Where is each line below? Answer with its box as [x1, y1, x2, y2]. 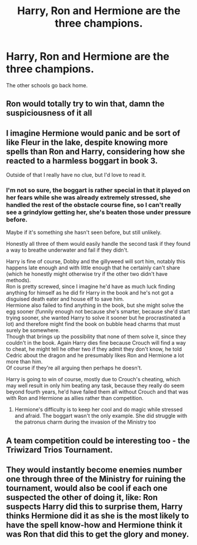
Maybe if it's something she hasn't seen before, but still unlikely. [6, 229, 162, 236]
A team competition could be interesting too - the [6, 435, 191, 445]
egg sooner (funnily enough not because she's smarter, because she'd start [6, 308, 191, 315]
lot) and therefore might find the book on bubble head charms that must [6, 321, 181, 328]
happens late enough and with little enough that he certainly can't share [6, 264, 181, 272]
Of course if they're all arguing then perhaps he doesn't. [6, 364, 142, 372]
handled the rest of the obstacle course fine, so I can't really [6, 201, 182, 209]
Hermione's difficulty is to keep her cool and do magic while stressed [14, 406, 183, 413]
